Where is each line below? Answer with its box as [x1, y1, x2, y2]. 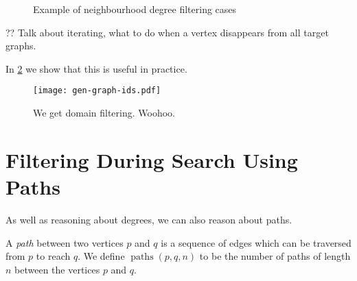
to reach [36, 249, 71, 263]
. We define [78, 249, 125, 263]
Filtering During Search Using [5, 145, 298, 173]
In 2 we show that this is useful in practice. [5, 61, 187, 75]
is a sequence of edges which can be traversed [161, 235, 352, 249]
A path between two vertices [5, 235, 124, 249]
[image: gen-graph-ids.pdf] [33, 86, 161, 96]
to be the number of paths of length [199, 249, 351, 263]
